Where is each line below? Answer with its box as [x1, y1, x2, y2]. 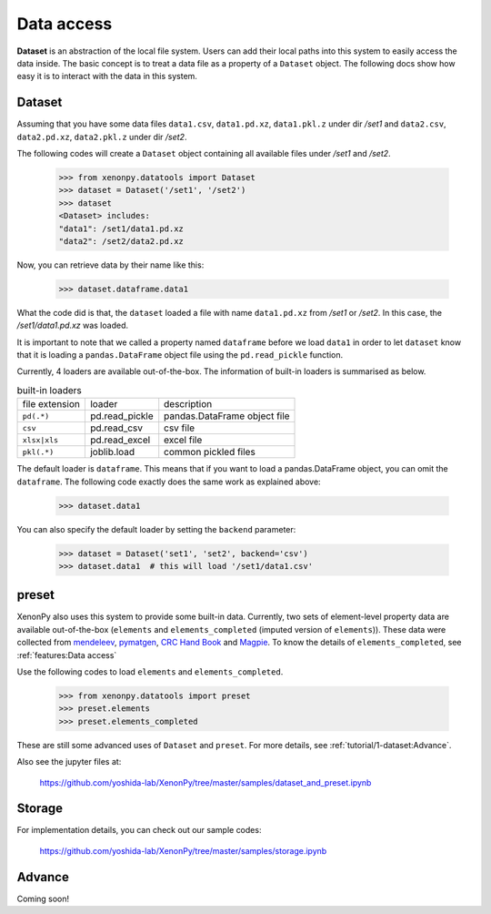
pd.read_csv [89, 421, 144, 434]
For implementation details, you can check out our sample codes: [16, 825, 262, 836]
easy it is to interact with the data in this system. [16, 71, 197, 82]
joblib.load [89, 446, 135, 459]
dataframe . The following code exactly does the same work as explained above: [16, 476, 322, 487]
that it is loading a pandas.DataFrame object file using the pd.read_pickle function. [16, 350, 344, 361]
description [164, 398, 213, 411]
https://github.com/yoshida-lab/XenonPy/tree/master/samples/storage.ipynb [39, 845, 327, 856]
